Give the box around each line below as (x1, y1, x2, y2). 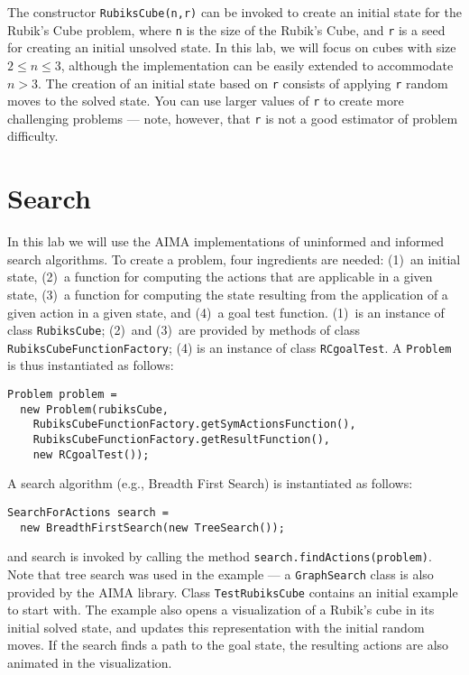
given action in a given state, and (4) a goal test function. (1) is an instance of (7, 302, 445, 321)
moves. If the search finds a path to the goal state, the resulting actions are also (7, 635, 449, 654)
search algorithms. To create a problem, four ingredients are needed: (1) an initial (7, 249, 461, 268)
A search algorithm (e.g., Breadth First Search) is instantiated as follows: (7, 474, 413, 493)
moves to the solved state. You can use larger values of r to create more (7, 91, 404, 110)
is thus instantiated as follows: (7, 356, 174, 374)
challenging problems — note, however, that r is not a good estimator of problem (7, 108, 458, 127)
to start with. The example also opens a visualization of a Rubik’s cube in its (7, 600, 435, 619)
